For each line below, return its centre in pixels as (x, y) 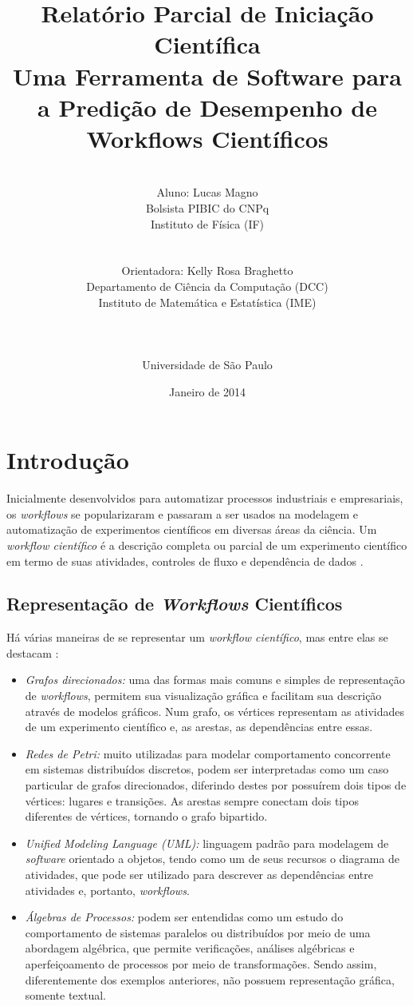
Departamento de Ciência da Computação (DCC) (207, 286)
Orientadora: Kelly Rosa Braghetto (207, 270)
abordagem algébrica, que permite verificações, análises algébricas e (190, 948)
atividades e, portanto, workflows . (107, 890)
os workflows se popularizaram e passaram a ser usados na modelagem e (182, 513)
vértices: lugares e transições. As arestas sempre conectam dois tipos (192, 800)
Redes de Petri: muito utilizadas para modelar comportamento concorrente (208, 753)
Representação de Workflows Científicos (175, 604)
